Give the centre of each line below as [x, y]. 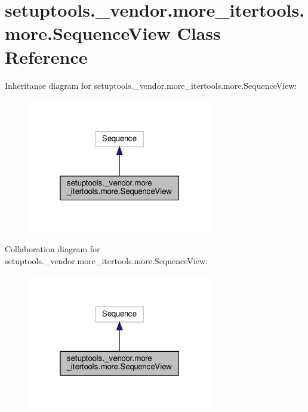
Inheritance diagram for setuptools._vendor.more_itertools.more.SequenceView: [151, 85]
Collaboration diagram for [53, 248]
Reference [46, 56]
